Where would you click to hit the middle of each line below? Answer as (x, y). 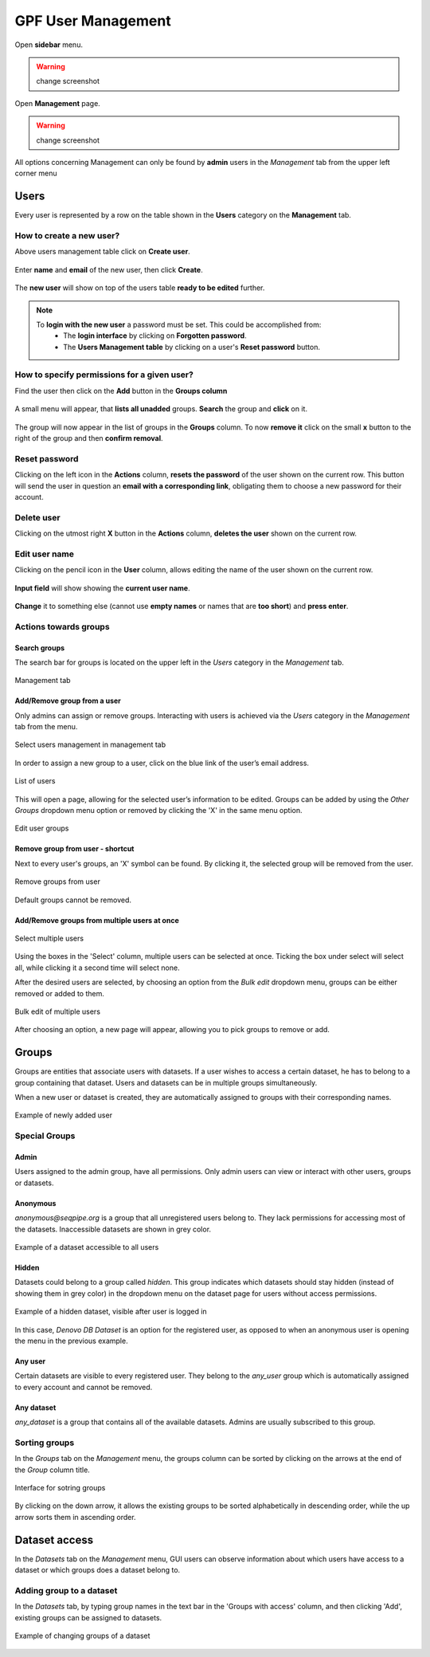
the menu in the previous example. (71, 1341)
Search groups (40, 648)
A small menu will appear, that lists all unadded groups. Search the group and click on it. (161, 409)
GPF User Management (93, 21)
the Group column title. (53, 1470)
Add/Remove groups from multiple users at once (97, 920)
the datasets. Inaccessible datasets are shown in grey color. (113, 1229)
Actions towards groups (63, 626)
